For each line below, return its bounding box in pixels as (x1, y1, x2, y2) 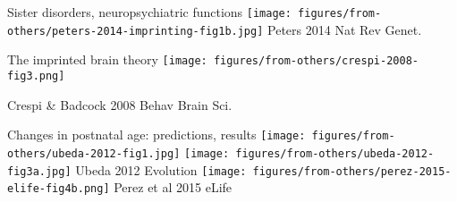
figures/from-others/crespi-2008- (213, 55, 419, 68)
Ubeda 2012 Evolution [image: (75, 160, 247, 179)
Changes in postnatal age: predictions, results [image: (7, 125, 306, 144)
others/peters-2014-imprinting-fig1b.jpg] (7, 24, 264, 38)
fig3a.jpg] (7, 164, 72, 178)
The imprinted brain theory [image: (7, 50, 207, 69)
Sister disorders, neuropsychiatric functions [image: (7, 3, 292, 21)
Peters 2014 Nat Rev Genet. (267, 20, 422, 38)
